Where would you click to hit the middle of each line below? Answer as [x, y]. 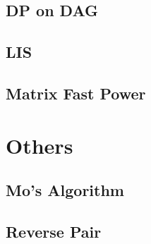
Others [40, 145]
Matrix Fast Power [76, 93]
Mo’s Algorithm [65, 190]
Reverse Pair [54, 231]
